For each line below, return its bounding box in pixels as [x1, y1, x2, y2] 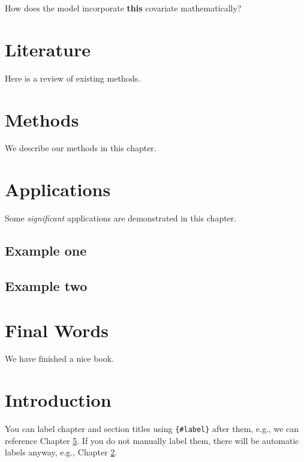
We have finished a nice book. [5, 352, 115, 365]
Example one [5, 241, 87, 260]
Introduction [5, 388, 112, 412]
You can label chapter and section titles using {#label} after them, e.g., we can [5, 422, 299, 435]
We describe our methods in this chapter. [5, 142, 156, 154]
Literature [5, 37, 91, 61]
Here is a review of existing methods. [5, 71, 141, 84]
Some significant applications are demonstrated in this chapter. [5, 212, 237, 224]
